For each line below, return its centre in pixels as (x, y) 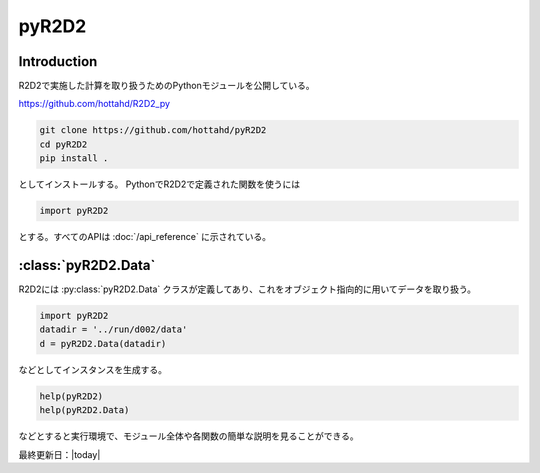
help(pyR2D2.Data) (84, 410)
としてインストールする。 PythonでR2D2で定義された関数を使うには (159, 184)
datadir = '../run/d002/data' (113, 329)
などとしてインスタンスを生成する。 (93, 369)
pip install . (74, 158)
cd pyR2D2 (63, 144)
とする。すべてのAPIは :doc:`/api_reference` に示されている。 (145, 237)
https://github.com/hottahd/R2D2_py (94, 104)
